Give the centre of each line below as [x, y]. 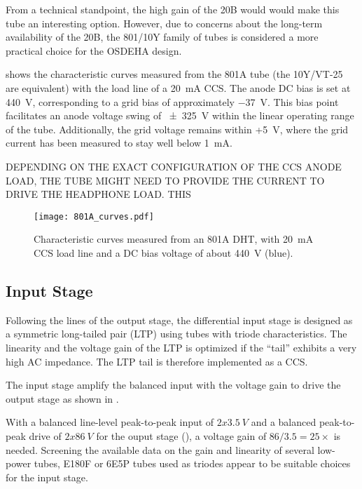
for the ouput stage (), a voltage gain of [181, 435]
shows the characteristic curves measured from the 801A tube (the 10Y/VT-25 [174, 74]
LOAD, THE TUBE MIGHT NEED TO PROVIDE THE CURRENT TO [165, 180]
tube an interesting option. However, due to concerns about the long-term [164, 23]
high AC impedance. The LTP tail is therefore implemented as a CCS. [157, 361]
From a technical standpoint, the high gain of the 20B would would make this [173, 9]
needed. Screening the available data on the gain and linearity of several [160, 449]
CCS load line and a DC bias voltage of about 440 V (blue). [163, 252]
